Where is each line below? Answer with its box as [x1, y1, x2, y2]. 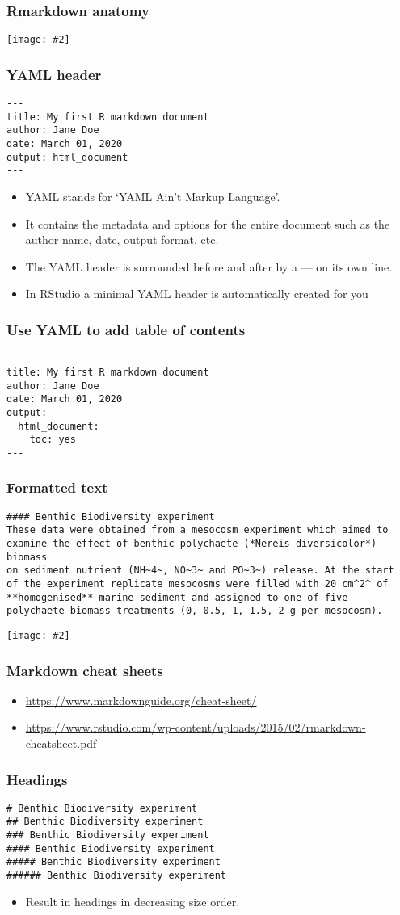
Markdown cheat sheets [6, 660, 163, 680]
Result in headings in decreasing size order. [25, 892, 240, 909]
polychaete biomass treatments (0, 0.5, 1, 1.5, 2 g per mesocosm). [6, 605, 383, 617]
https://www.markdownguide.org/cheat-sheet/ [25, 691, 257, 708]
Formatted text [6, 477, 108, 497]
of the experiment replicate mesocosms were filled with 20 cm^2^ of [6, 577, 389, 590]
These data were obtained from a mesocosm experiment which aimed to [6, 524, 389, 536]
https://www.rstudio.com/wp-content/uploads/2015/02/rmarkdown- [25, 719, 366, 736]
